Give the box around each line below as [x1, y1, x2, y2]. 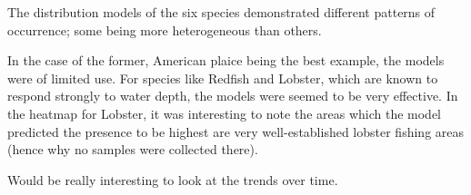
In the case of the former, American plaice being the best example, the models [7, 51, 445, 70]
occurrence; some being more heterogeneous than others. [7, 20, 322, 39]
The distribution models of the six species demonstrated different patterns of [7, 3, 436, 21]
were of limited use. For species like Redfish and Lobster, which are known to [7, 68, 438, 87]
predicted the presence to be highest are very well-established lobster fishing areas [7, 122, 465, 141]
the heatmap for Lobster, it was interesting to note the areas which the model [7, 103, 442, 122]
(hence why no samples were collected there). [7, 140, 258, 159]
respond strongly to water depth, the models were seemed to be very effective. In [7, 86, 458, 105]
